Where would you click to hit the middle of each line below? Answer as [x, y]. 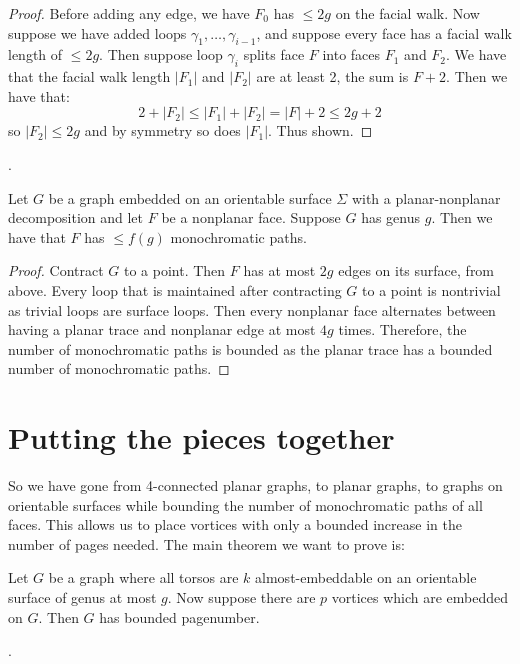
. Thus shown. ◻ [320, 130]
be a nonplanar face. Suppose [251, 217]
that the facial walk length [89, 76]
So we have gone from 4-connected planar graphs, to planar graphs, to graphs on [255, 485]
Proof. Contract [56, 270]
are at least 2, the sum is [332, 76]
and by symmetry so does [162, 130]
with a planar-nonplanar [426, 197]
